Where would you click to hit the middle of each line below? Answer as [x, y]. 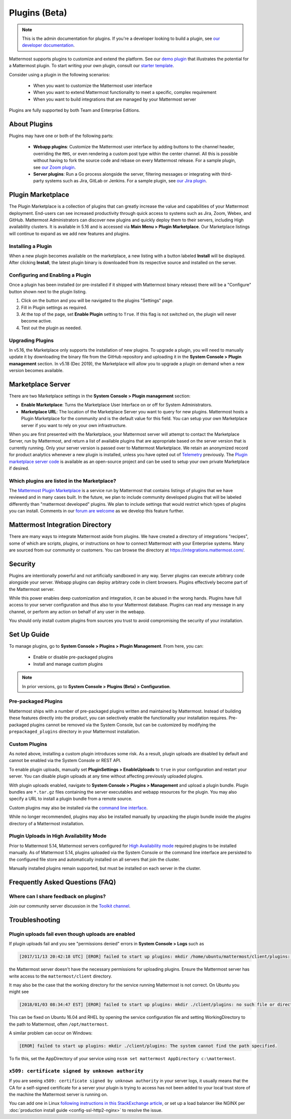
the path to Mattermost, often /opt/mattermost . [59, 1024]
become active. [37, 321]
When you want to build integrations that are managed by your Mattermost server [115, 99]
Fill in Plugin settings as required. [54, 307]
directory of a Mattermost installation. [47, 823]
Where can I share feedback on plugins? [57, 896]
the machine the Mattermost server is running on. [58, 1095]
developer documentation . [48, 45]
